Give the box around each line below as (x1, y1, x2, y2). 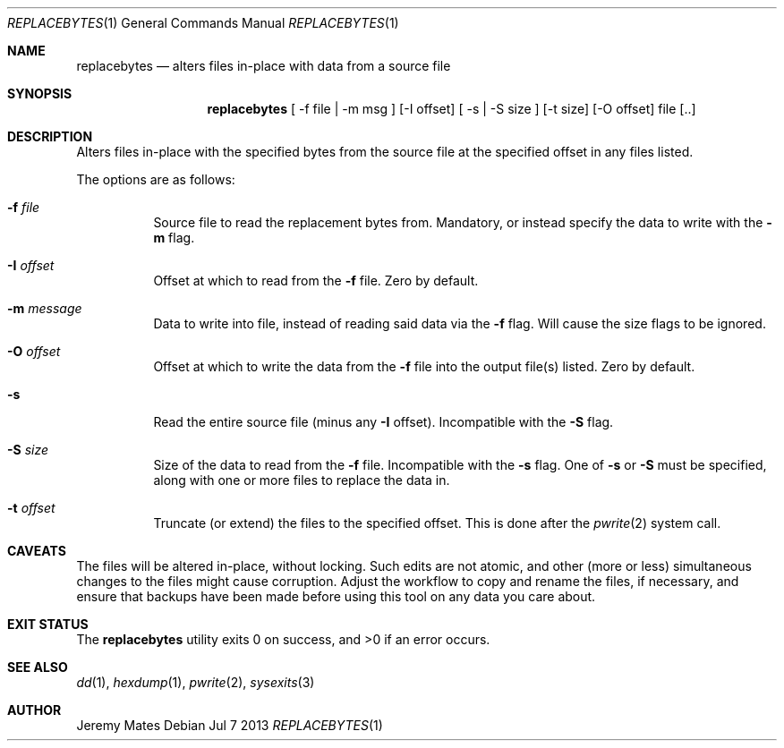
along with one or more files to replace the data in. (153, 472, 450, 488)
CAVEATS (7, 543, 66, 558)
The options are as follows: (76, 172, 235, 187)
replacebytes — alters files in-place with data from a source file (76, 58, 451, 73)
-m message (7, 301, 82, 316)
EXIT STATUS (7, 616, 89, 632)
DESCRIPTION (7, 129, 93, 144)
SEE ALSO (7, 659, 68, 675)
